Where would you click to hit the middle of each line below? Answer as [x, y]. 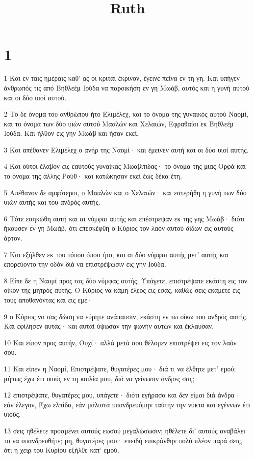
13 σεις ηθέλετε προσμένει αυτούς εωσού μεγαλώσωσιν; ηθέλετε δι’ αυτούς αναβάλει [125, 430]
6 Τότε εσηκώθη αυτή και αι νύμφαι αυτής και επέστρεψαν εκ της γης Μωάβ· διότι [124, 218]
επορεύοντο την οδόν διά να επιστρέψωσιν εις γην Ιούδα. [85, 264]
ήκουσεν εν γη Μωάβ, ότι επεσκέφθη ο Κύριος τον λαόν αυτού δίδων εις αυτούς [119, 228]
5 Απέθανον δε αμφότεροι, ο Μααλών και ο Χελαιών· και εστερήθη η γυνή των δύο [125, 192]
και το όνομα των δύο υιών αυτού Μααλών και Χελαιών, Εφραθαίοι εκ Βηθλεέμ [119, 123]
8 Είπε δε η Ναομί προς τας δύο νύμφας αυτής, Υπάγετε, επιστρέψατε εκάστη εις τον [126, 280]
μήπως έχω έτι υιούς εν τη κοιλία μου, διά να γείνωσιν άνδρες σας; [99, 378]
